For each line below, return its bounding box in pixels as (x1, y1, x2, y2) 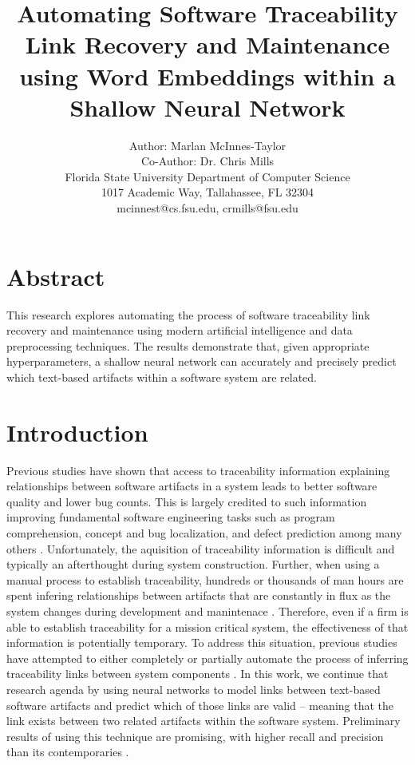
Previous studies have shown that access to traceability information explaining (6, 462, 390, 478)
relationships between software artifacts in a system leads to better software (6, 478, 377, 494)
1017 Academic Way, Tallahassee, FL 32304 (101, 184, 314, 200)
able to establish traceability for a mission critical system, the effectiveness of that (6, 618, 409, 635)
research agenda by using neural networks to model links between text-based (6, 681, 381, 697)
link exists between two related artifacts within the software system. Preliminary (6, 712, 401, 729)
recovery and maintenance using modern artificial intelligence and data (6, 322, 353, 339)
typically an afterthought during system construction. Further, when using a (6, 556, 380, 573)
